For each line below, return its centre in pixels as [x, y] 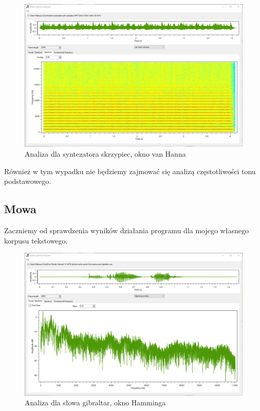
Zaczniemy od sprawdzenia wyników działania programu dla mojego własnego [126, 230]
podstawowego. [28, 181]
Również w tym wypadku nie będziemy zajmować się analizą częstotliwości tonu [130, 171]
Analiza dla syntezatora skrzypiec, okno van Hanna [105, 154]
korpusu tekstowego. [36, 240]
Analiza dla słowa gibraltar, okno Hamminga [95, 403]
